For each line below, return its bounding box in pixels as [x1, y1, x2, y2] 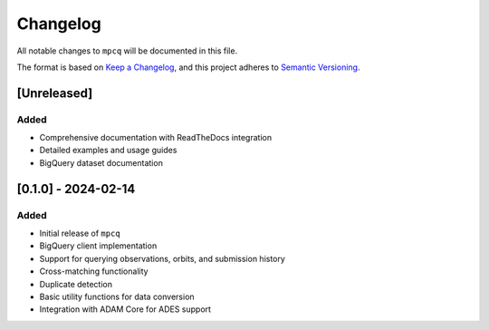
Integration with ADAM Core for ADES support [39, 304, 212, 315]
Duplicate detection [39, 278, 113, 289]
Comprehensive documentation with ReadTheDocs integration [39, 132, 272, 143]
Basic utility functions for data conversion [39, 291, 195, 302]
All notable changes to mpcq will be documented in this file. [16, 45, 238, 56]
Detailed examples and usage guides [39, 145, 177, 156]
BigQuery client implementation [39, 240, 158, 251]
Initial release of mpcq [39, 228, 121, 239]
